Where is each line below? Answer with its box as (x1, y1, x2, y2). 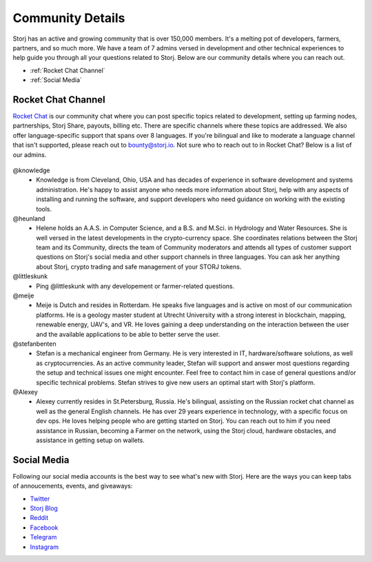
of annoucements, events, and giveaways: (12, 482, 133, 490)
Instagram (30, 543, 59, 551)
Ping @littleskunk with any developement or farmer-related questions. (36, 282, 235, 290)
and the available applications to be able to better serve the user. (36, 330, 220, 338)
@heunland (12, 214, 45, 222)
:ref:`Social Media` (30, 76, 83, 84)
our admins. (12, 150, 47, 158)
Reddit (30, 514, 49, 522)
